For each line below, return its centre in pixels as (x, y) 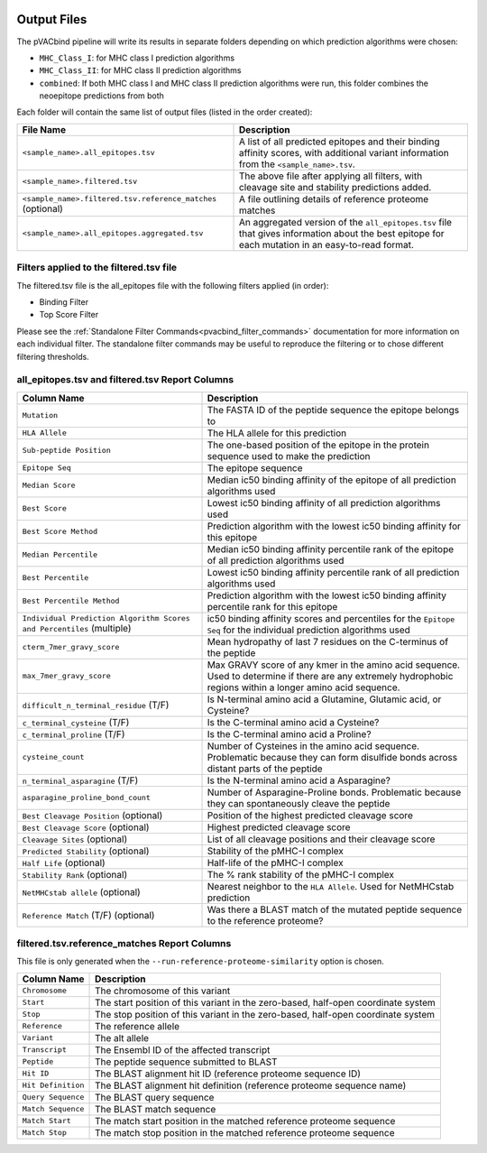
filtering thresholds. (53, 356)
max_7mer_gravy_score (67, 676)
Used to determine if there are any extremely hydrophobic (330, 676)
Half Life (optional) (64, 862)
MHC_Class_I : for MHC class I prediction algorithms (137, 58)
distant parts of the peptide (265, 769)
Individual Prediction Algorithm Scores (106, 618)
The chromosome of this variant (163, 991)
